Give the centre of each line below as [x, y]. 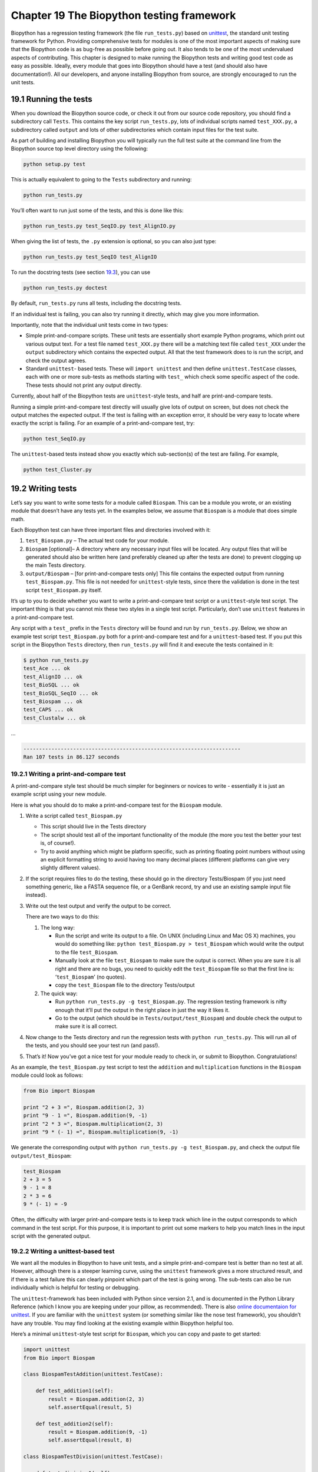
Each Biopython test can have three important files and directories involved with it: [111, 529]
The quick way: [59, 993]
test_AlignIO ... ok [53, 677]
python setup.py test [54, 164]
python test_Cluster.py [58, 470]
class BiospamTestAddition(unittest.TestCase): [93, 1374]
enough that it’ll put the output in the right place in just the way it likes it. [142, 1010]
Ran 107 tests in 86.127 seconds [72, 757]
